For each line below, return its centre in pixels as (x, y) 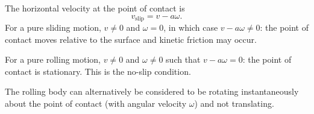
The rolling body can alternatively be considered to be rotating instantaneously (152, 91)
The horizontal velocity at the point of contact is (95, 8)
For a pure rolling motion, (53, 59)
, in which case (191, 27)
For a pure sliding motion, (53, 27)
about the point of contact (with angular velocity (96, 103)
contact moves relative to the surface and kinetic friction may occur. (131, 39)
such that (183, 59)
